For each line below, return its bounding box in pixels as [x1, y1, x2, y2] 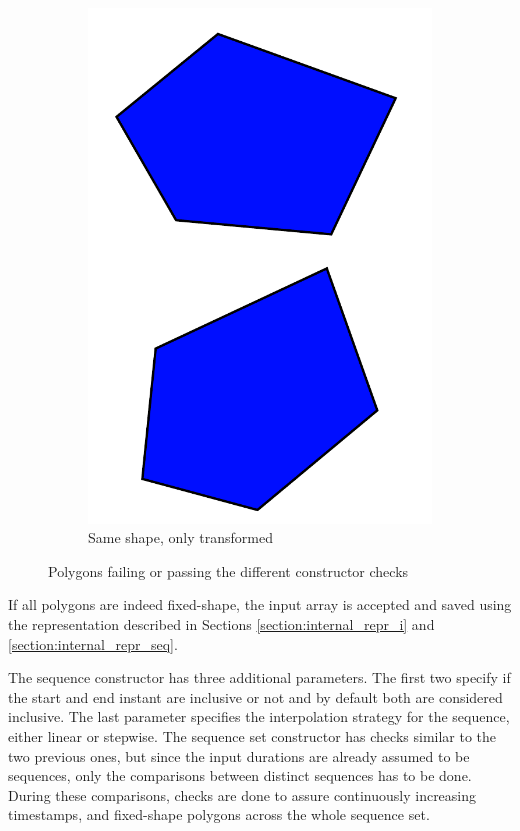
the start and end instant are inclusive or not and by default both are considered [8, 686, 503, 707]
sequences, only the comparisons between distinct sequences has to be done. [8, 765, 472, 786]
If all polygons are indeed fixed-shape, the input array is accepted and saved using [8, 594, 512, 615]
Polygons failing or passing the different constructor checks [48, 560, 409, 581]
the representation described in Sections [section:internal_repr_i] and [8, 614, 435, 635]
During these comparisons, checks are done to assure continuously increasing [8, 784, 477, 805]
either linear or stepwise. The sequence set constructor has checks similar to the [8, 726, 497, 747]
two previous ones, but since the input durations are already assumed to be [8, 745, 470, 766]
